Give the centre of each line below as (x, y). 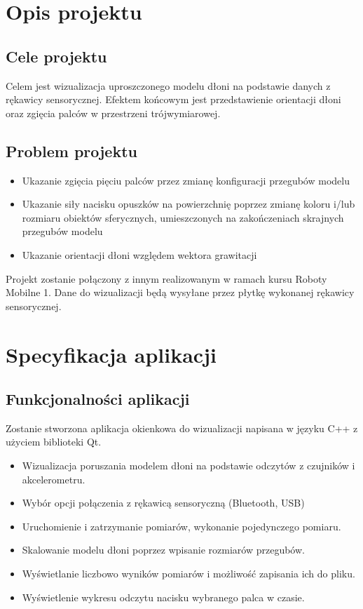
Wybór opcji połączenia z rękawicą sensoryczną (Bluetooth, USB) (163, 503)
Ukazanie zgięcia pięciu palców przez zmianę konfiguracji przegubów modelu (186, 180)
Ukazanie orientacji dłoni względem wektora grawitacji (139, 254)
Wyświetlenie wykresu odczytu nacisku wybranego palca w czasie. (163, 597)
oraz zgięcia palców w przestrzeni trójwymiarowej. (113, 113)
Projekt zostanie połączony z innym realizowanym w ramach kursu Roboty (166, 278)
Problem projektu (71, 150)
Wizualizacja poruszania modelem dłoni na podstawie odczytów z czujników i (189, 466)
